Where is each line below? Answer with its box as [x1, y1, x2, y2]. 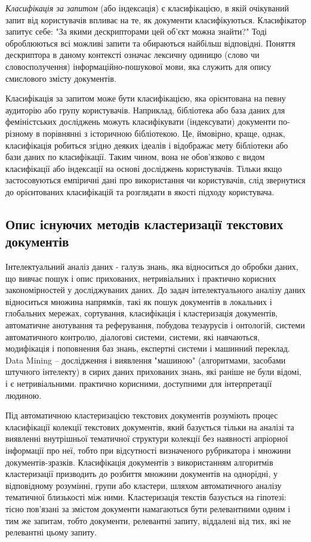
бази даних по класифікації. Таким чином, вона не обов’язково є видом [5, 150, 265, 163]
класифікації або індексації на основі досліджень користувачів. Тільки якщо [5, 162, 282, 174]
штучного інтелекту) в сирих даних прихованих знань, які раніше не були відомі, [5, 365, 301, 378]
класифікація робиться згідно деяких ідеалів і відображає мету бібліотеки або [5, 138, 288, 151]
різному [5, 127, 33, 139]
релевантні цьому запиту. [5, 526, 97, 538]
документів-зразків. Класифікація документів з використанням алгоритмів [5, 455, 273, 468]
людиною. [5, 389, 42, 401]
